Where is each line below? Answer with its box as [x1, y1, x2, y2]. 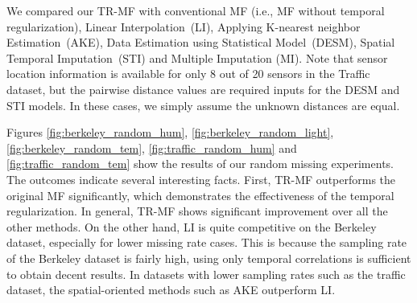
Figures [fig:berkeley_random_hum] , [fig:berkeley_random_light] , [6, 124, 334, 141]
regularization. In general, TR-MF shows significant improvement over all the [6, 203, 388, 219]
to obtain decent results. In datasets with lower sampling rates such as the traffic [6, 265, 406, 282]
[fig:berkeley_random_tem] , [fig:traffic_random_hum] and [6, 139, 297, 156]
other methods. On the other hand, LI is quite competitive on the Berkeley [6, 218, 377, 235]
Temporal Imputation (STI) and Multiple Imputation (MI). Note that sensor [6, 49, 388, 66]
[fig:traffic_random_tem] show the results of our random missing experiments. [6, 155, 394, 172]
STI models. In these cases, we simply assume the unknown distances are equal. [6, 96, 400, 113]
